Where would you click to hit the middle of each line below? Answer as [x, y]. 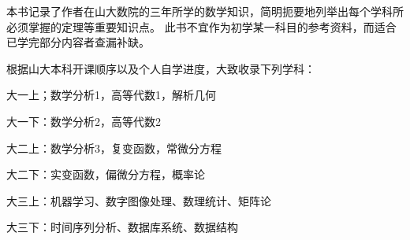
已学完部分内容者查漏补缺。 [78, 42]
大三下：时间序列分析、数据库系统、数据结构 [122, 227]
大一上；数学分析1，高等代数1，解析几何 [111, 95]
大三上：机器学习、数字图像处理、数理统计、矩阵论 [139, 200]
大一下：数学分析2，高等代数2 [84, 121]
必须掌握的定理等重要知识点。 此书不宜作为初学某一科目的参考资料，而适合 [201, 26]
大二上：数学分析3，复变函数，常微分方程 [114, 148]
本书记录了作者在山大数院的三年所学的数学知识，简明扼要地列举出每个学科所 [205, 11]
